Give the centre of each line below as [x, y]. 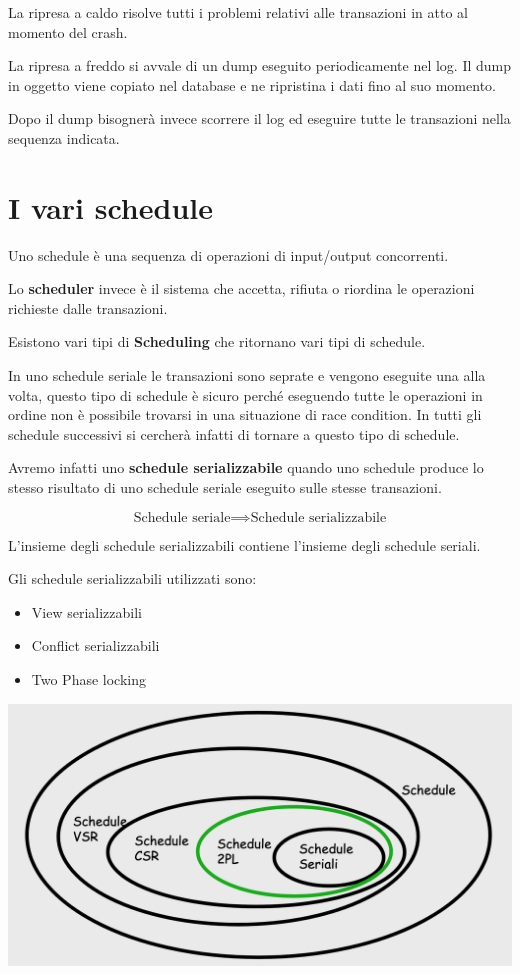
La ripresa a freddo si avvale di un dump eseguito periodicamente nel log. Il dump [260, 65]
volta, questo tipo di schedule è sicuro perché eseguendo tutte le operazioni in [245, 394]
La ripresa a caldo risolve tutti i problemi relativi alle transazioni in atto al [238, 12]
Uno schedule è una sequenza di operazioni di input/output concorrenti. [228, 254]
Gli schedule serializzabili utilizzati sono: [132, 578]
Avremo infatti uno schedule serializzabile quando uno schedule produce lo [246, 467]
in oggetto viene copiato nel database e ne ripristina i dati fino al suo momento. [252, 84]
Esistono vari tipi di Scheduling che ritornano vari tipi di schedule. [217, 341]
